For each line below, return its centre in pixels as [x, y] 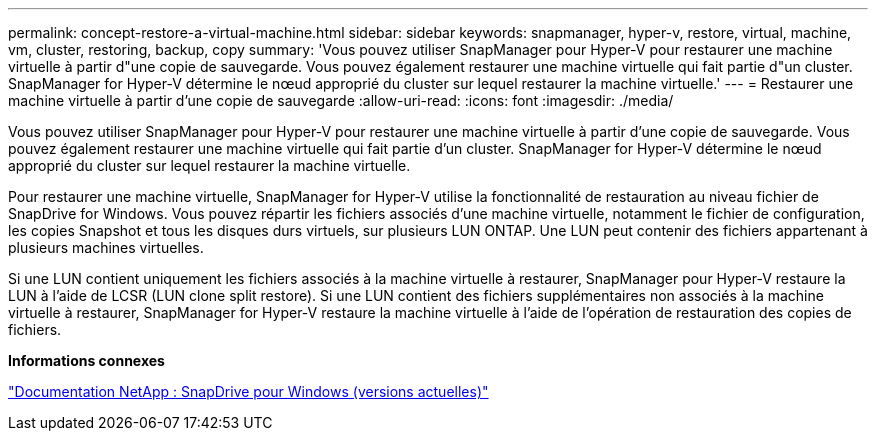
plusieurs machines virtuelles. [106, 247]
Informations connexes [86, 360]
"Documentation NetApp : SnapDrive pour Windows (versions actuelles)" [248, 391]
